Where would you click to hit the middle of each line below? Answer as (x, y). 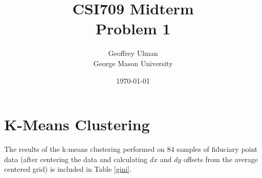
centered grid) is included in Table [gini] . (68, 169)
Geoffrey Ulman (133, 53)
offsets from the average (221, 159)
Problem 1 (133, 28)
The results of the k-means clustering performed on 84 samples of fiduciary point (131, 149)
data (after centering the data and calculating (76, 159)
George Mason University (133, 63)
